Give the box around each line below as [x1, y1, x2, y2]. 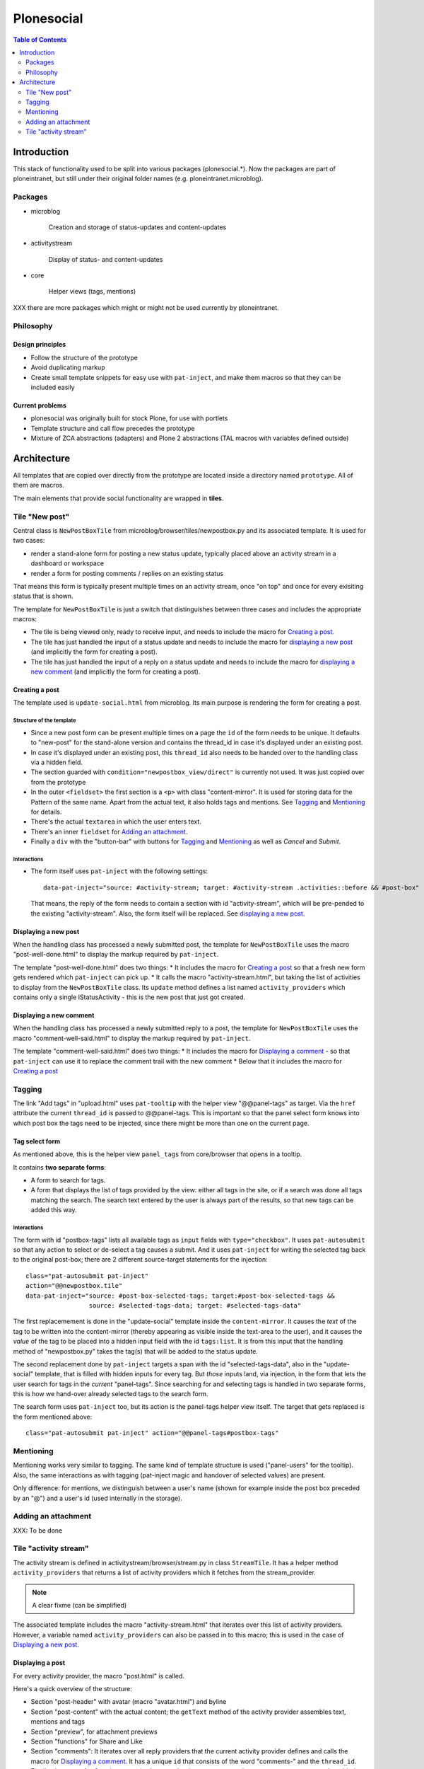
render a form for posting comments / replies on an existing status [30, 569, 224, 577]
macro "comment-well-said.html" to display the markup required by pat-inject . [13, 1034, 251, 1042]
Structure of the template [13, 717, 76, 725]
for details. [30, 807, 62, 816]
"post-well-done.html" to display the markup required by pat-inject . [13, 950, 219, 959]
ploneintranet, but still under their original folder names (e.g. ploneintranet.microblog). [13, 174, 264, 183]
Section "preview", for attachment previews [30, 1727, 158, 1736]
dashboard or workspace [30, 559, 105, 567]
